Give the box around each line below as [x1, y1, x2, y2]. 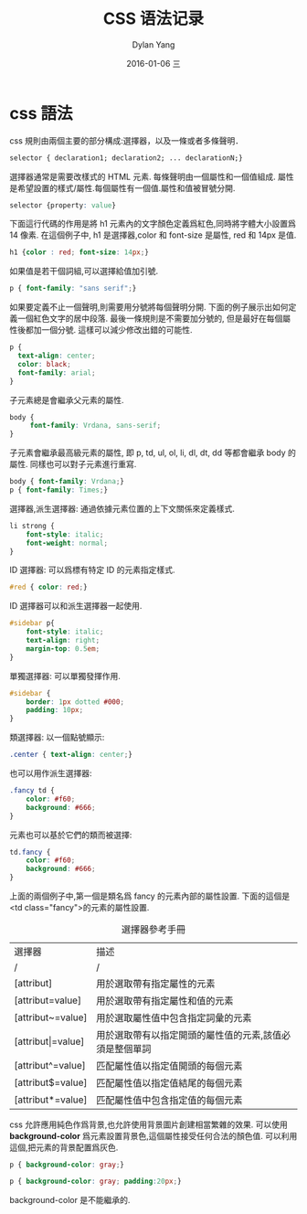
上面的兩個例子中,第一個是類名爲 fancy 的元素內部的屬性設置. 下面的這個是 [9, 890, 291, 901]
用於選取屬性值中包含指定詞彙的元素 [95, 1012, 252, 1025]
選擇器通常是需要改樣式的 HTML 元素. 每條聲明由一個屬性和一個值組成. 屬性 [9, 171, 294, 182]
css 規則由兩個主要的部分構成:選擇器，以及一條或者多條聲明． [9, 134, 244, 146]
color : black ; [17, 359, 71, 368]
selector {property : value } [9, 200, 117, 210]
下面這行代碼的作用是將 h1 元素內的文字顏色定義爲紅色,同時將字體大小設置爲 [9, 218, 297, 229]
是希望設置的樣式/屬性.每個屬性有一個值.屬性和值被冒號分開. [9, 182, 236, 193]
